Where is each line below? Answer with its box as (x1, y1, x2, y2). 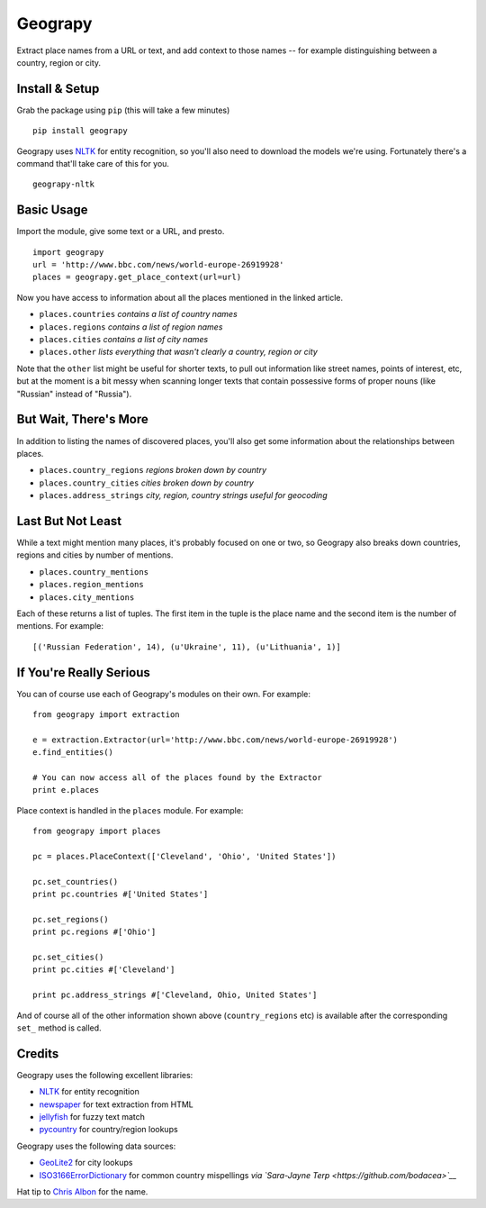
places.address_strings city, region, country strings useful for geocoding (39, 490, 328, 501)
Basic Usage (16, 203, 88, 218)
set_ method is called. (16, 1022, 103, 1033)
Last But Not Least (16, 513, 121, 529)
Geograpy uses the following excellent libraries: (16, 1069, 193, 1080)
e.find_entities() (32, 748, 114, 758)
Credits (16, 1046, 59, 1061)
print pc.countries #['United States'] (32, 889, 209, 900)
